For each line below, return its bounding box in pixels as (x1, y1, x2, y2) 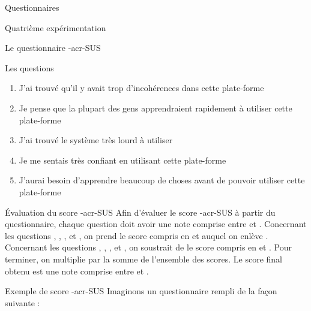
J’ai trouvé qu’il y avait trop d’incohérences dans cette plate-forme (19, 81, 264, 94)
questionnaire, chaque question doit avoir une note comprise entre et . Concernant (5, 218, 307, 230)
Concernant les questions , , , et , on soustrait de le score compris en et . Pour (5, 241, 292, 253)
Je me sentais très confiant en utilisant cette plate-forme (19, 153, 226, 166)
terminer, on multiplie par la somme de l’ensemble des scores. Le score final (5, 252, 282, 265)
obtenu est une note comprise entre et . (5, 264, 149, 277)
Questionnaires (5, 1, 59, 13)
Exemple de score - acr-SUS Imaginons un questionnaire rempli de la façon (5, 285, 277, 297)
